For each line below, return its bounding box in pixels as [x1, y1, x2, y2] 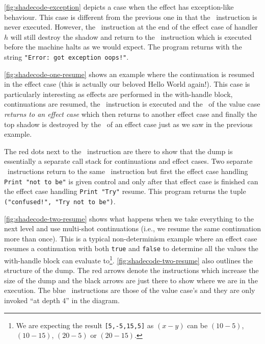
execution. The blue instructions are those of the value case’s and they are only [4, 285, 255, 296]
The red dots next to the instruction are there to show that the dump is [4, 145, 233, 156]
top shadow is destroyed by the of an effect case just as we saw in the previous [4, 118, 253, 129]
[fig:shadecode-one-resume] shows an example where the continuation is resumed [4, 68, 254, 79]
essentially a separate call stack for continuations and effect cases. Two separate [4, 156, 253, 166]
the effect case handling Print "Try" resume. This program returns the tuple [4, 186, 246, 196]
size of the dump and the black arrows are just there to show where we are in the [4, 275, 258, 285]
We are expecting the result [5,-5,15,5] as [16, 320, 154, 330]
